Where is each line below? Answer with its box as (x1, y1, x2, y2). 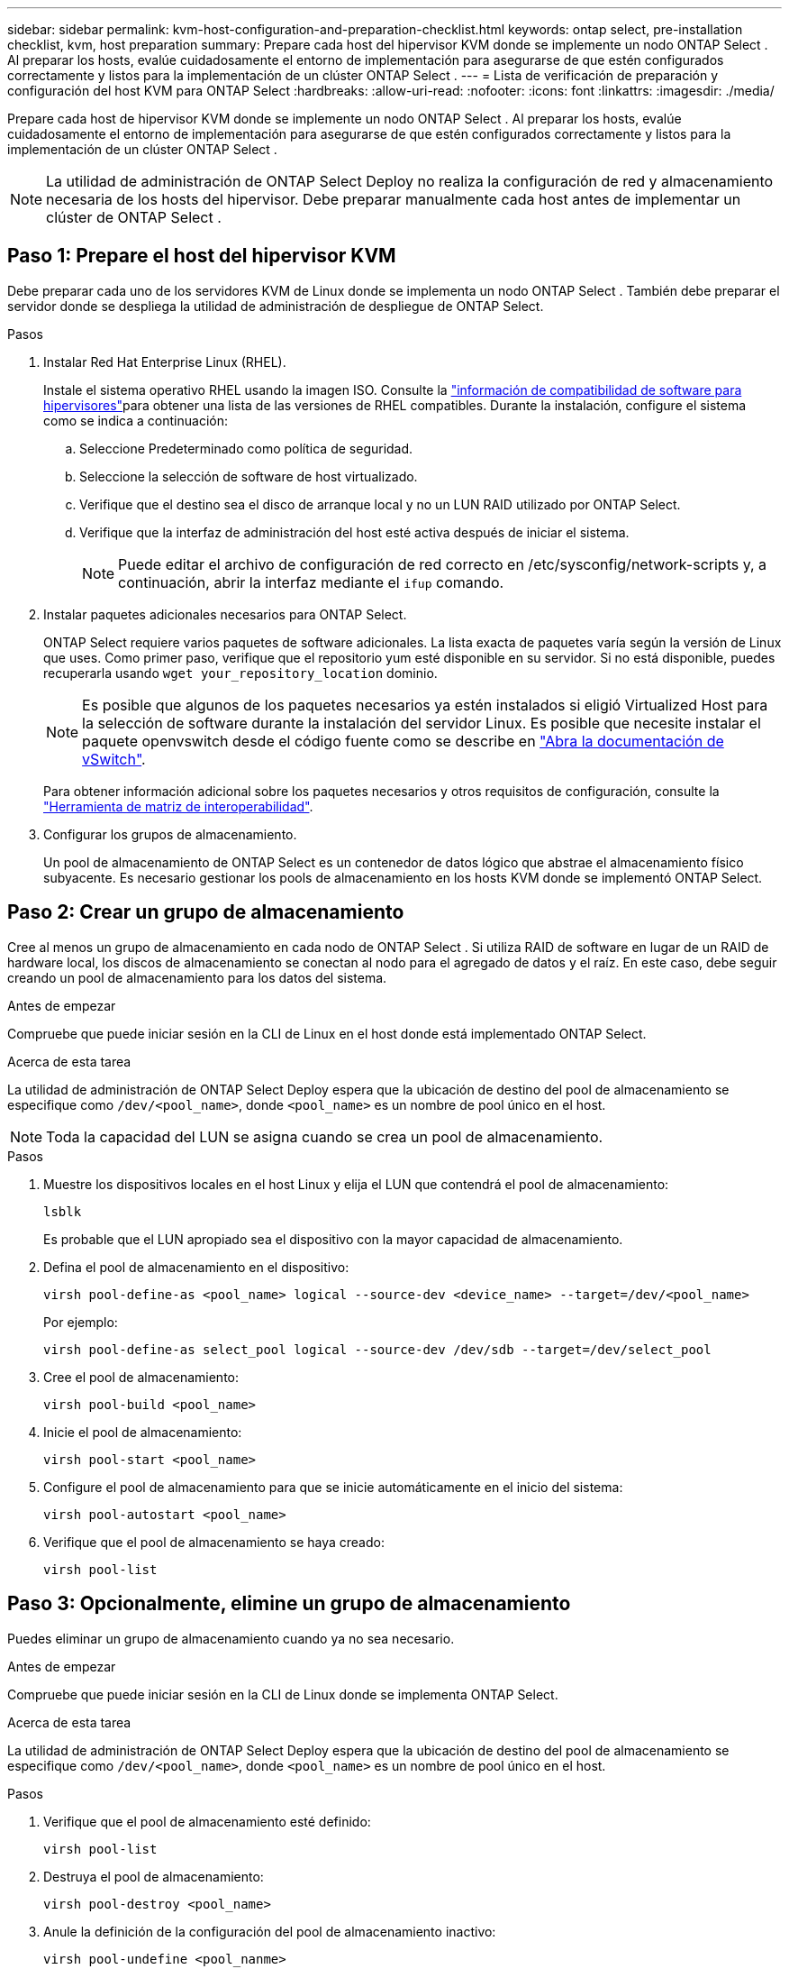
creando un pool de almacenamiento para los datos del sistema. (7, 969, 387, 985)
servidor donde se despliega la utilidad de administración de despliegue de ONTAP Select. (7, 298, 544, 314)
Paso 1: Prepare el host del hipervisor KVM (7, 244, 396, 268)
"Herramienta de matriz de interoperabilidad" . (43, 798, 313, 814)
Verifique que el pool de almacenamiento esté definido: (43, 1813, 371, 1829)
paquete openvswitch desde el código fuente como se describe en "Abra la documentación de (82, 731, 724, 750)
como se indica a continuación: (43, 412, 228, 428)
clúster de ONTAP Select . (46, 208, 222, 226)
